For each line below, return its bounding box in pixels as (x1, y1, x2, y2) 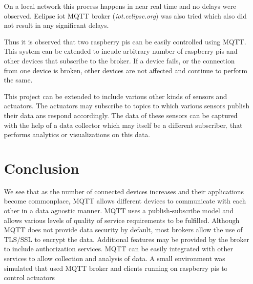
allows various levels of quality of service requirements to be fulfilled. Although (4, 215, 240, 225)
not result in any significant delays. (4, 20, 109, 30)
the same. (4, 75, 33, 85)
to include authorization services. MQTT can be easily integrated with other (4, 243, 233, 254)
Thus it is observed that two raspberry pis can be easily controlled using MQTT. (4, 36, 246, 46)
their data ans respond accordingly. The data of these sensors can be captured (4, 110, 238, 120)
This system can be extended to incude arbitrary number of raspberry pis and (4, 46, 238, 56)
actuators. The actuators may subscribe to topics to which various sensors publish (4, 101, 250, 111)
